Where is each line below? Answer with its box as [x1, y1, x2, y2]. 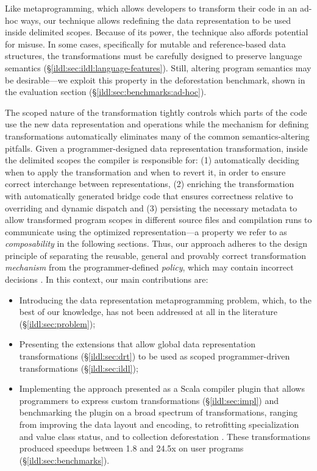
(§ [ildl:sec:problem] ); [19, 317, 96, 330]
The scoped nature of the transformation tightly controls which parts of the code [5, 105, 307, 118]
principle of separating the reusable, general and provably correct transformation [5, 249, 307, 261]
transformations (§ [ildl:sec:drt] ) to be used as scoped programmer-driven [19, 350, 290, 363]
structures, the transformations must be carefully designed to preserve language [5, 49, 302, 62]
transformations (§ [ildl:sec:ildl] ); [19, 361, 138, 374]
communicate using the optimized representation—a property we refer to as [5, 225, 287, 238]
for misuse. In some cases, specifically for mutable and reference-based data [5, 37, 286, 50]
